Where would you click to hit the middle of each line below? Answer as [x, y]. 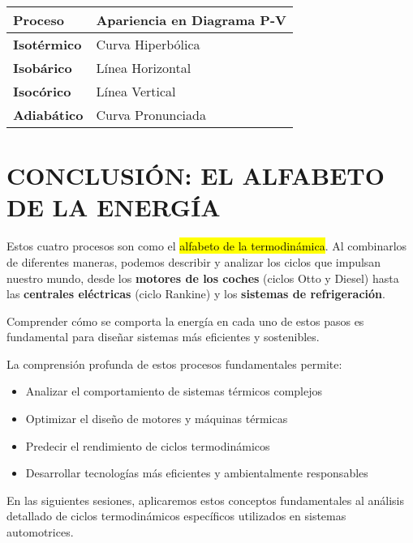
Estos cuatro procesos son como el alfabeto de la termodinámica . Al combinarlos [207, 246]
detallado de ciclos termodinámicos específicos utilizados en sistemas [176, 516]
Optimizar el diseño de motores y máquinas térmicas [157, 419]
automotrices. [40, 532]
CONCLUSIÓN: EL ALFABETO [196, 175]
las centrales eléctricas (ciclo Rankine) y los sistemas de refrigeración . [196, 294]
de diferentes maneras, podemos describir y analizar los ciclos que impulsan [194, 261]
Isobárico [43, 68]
